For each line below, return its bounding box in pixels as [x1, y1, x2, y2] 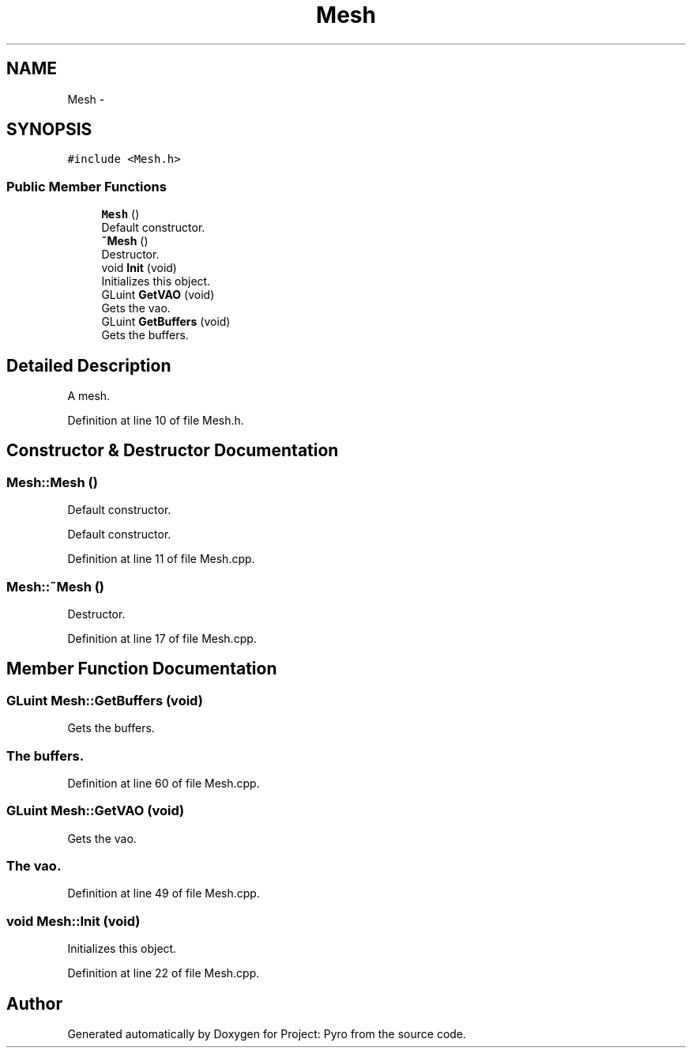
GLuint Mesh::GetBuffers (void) [6, 692, 203, 708]
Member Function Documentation [6, 659, 277, 679]
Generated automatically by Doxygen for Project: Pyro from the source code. [67, 1027, 467, 1041]
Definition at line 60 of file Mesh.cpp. [67, 776, 260, 790]
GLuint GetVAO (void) [101, 288, 215, 302]
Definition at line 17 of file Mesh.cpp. [67, 632, 257, 645]
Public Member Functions [6, 178, 167, 195]
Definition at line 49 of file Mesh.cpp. [67, 886, 260, 901]
